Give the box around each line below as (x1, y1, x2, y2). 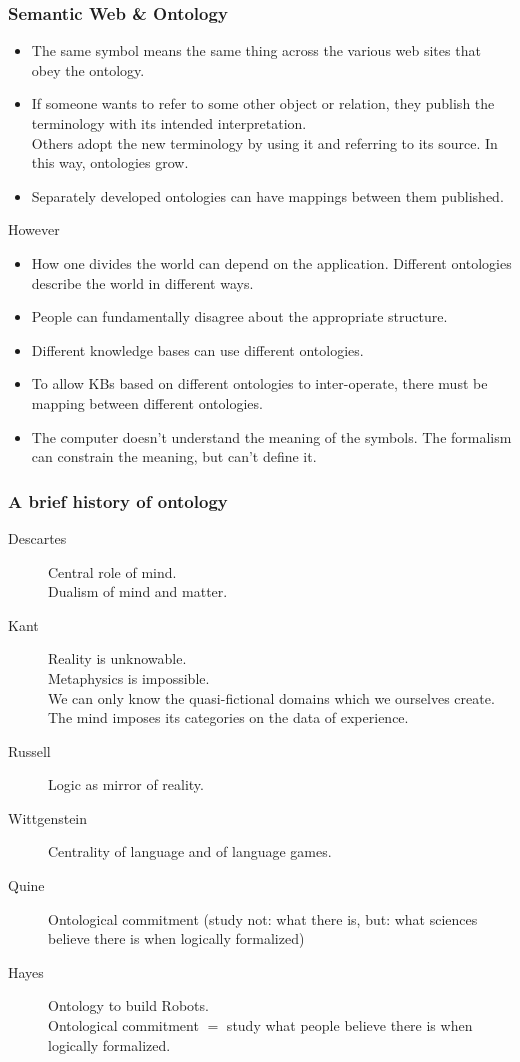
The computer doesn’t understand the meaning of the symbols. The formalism (31, 426, 512, 447)
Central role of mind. (48, 561, 177, 582)
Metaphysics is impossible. (48, 667, 210, 688)
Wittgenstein (8, 807, 88, 828)
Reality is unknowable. (48, 648, 187, 669)
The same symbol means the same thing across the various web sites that (31, 40, 481, 61)
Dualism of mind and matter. (48, 581, 228, 602)
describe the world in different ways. (31, 272, 254, 293)
